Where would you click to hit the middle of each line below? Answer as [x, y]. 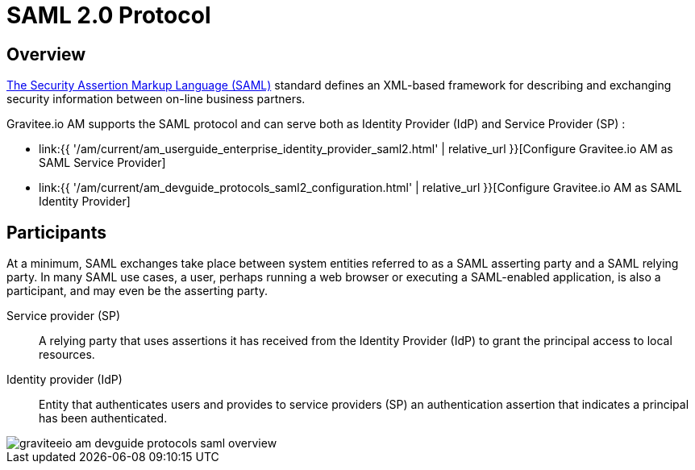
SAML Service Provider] [102, 163]
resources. [67, 355]
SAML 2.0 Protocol [109, 15]
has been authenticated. [103, 418]
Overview [46, 54]
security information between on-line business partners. [156, 99]
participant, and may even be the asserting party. [137, 291]
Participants [56, 232]
